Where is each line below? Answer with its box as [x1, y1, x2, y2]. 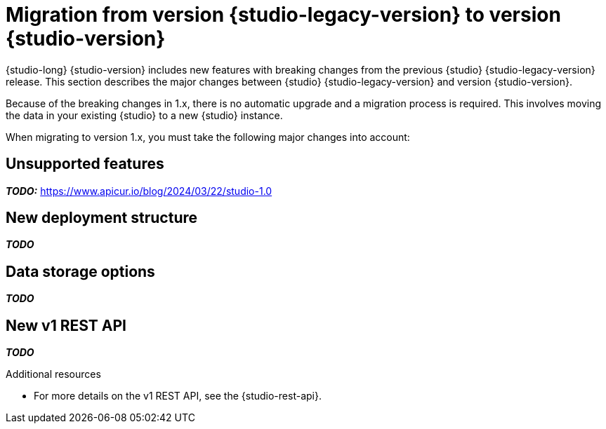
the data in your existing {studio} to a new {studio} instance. [6, 109, 283, 121]
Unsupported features [6, 155, 164, 173]
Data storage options [6, 262, 155, 280]
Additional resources [6, 368, 101, 381]
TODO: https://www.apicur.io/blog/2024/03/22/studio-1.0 [6, 184, 272, 197]
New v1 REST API [6, 316, 126, 334]
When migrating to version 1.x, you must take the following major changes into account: [6, 130, 410, 143]
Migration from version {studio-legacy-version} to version [6, 3, 561, 27]
